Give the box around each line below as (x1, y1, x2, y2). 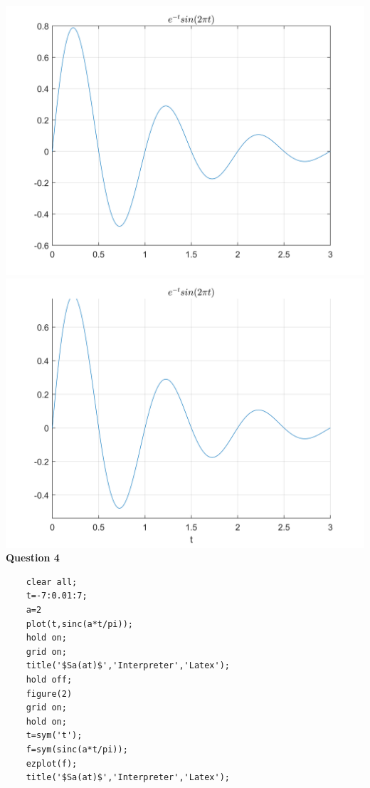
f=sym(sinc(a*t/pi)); (26, 744, 128, 755)
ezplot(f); (26, 758, 78, 769)
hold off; (26, 674, 73, 685)
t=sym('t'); (26, 730, 83, 741)
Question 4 (6, 550, 60, 565)
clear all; (26, 576, 78, 587)
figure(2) (26, 688, 73, 699)
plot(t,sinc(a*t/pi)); (26, 618, 133, 629)
